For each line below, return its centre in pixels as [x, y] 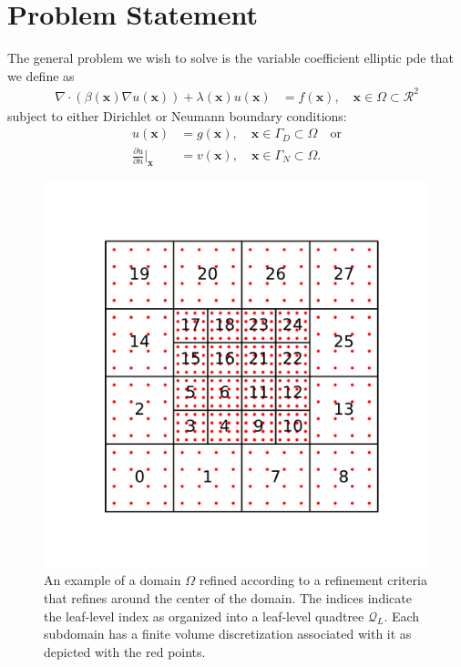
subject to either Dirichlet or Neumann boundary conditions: [177, 115]
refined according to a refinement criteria [313, 580]
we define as [41, 75]
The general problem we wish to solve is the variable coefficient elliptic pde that [230, 58]
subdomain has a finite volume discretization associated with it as [228, 634]
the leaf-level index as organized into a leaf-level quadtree [204, 616]
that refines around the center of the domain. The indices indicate [228, 598]
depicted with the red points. [125, 651]
